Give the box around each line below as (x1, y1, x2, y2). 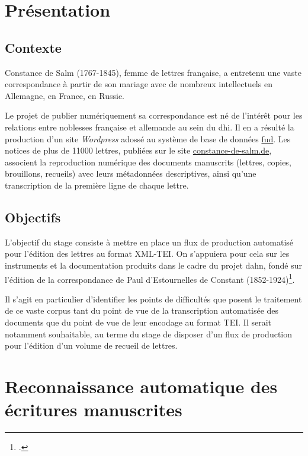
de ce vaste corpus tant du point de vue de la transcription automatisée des (5, 304, 279, 317)
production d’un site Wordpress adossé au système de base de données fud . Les (5, 132, 291, 145)
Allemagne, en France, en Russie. (5, 89, 125, 101)
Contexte (5, 38, 62, 56)
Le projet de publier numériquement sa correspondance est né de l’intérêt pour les (5, 109, 303, 122)
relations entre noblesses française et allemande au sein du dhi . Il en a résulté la (5, 120, 294, 133)
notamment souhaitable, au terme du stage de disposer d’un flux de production (5, 327, 293, 340)
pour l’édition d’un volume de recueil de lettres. (5, 339, 178, 352)
